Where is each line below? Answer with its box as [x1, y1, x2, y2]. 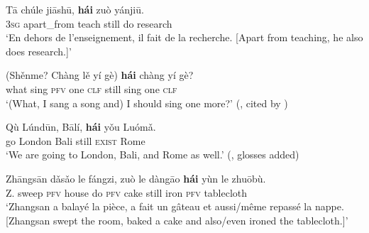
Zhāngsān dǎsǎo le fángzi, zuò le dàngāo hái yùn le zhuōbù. [6, 170, 266, 185]
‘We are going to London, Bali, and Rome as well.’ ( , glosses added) [6, 147, 299, 162]
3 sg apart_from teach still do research [6, 16, 172, 31]
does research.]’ [6, 43, 72, 58]
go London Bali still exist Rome [6, 133, 145, 148]
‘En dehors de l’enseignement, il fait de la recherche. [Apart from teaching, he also [6, 30, 363, 45]
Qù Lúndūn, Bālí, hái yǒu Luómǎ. [6, 119, 156, 134]
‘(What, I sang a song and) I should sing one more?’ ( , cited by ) [6, 95, 288, 110]
